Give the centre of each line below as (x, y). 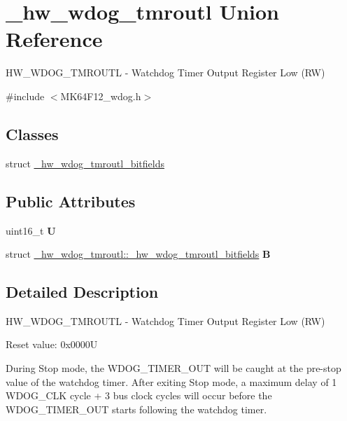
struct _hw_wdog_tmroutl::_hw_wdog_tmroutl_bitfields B (138, 254)
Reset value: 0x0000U (52, 344)
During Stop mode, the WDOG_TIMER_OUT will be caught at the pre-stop (173, 368)
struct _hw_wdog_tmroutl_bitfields (85, 163)
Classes (32, 133)
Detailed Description (82, 292)
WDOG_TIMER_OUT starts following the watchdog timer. (136, 409)
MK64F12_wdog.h (101, 96)
